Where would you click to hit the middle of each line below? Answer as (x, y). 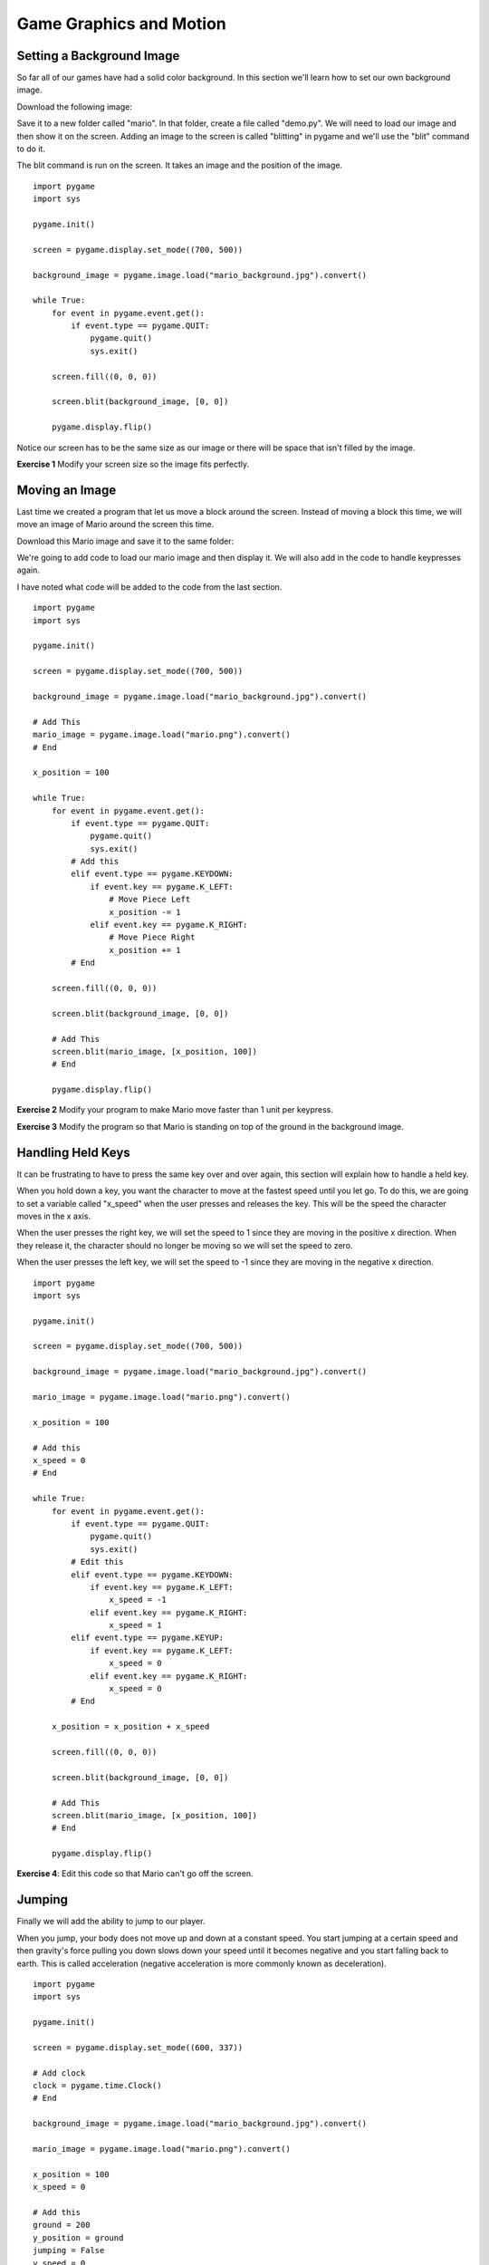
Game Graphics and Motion (121, 24)
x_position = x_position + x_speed (130, 1727)
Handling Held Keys (73, 1152)
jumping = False (69, 2251)
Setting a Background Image (98, 56)
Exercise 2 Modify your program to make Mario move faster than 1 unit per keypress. (175, 1110)
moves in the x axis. (53, 1216)
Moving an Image (67, 490)
